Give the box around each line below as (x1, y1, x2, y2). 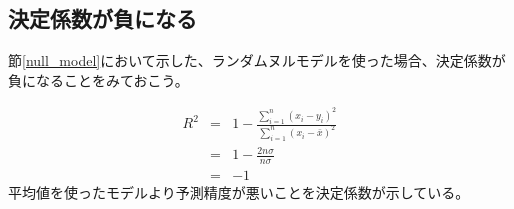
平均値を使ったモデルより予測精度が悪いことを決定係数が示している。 (8, 182, 470, 203)
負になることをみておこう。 (8, 69, 189, 90)
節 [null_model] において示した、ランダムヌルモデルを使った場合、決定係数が (8, 50, 506, 71)
